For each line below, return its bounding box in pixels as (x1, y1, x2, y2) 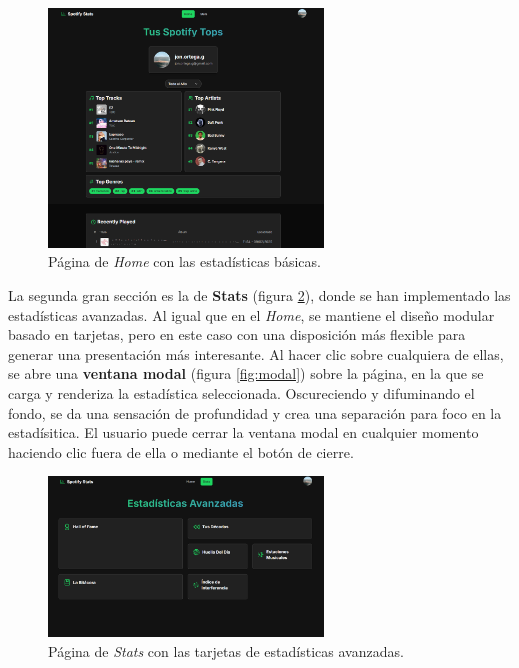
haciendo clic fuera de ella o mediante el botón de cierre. (8, 441, 354, 462)
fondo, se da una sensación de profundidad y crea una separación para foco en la (8, 402, 502, 423)
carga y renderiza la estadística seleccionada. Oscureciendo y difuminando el (8, 382, 475, 403)
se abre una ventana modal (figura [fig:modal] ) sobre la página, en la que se (8, 363, 484, 384)
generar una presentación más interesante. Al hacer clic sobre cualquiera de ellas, (8, 343, 504, 364)
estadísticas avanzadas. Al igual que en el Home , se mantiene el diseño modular (8, 304, 495, 325)
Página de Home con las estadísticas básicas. (48, 251, 321, 272)
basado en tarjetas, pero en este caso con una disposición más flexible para (8, 324, 466, 345)
